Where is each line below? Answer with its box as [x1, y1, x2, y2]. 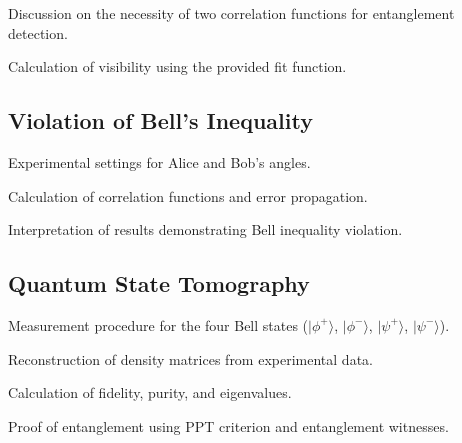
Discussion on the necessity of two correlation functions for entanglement [8, 3, 455, 23]
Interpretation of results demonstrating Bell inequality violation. [8, 219, 403, 240]
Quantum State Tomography [8, 268, 310, 299]
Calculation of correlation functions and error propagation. [8, 185, 368, 206]
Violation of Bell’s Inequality [8, 105, 313, 136]
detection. [8, 22, 68, 43]
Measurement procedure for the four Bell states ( [8, 314, 309, 335]
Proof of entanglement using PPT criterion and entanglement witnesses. [8, 415, 449, 436]
